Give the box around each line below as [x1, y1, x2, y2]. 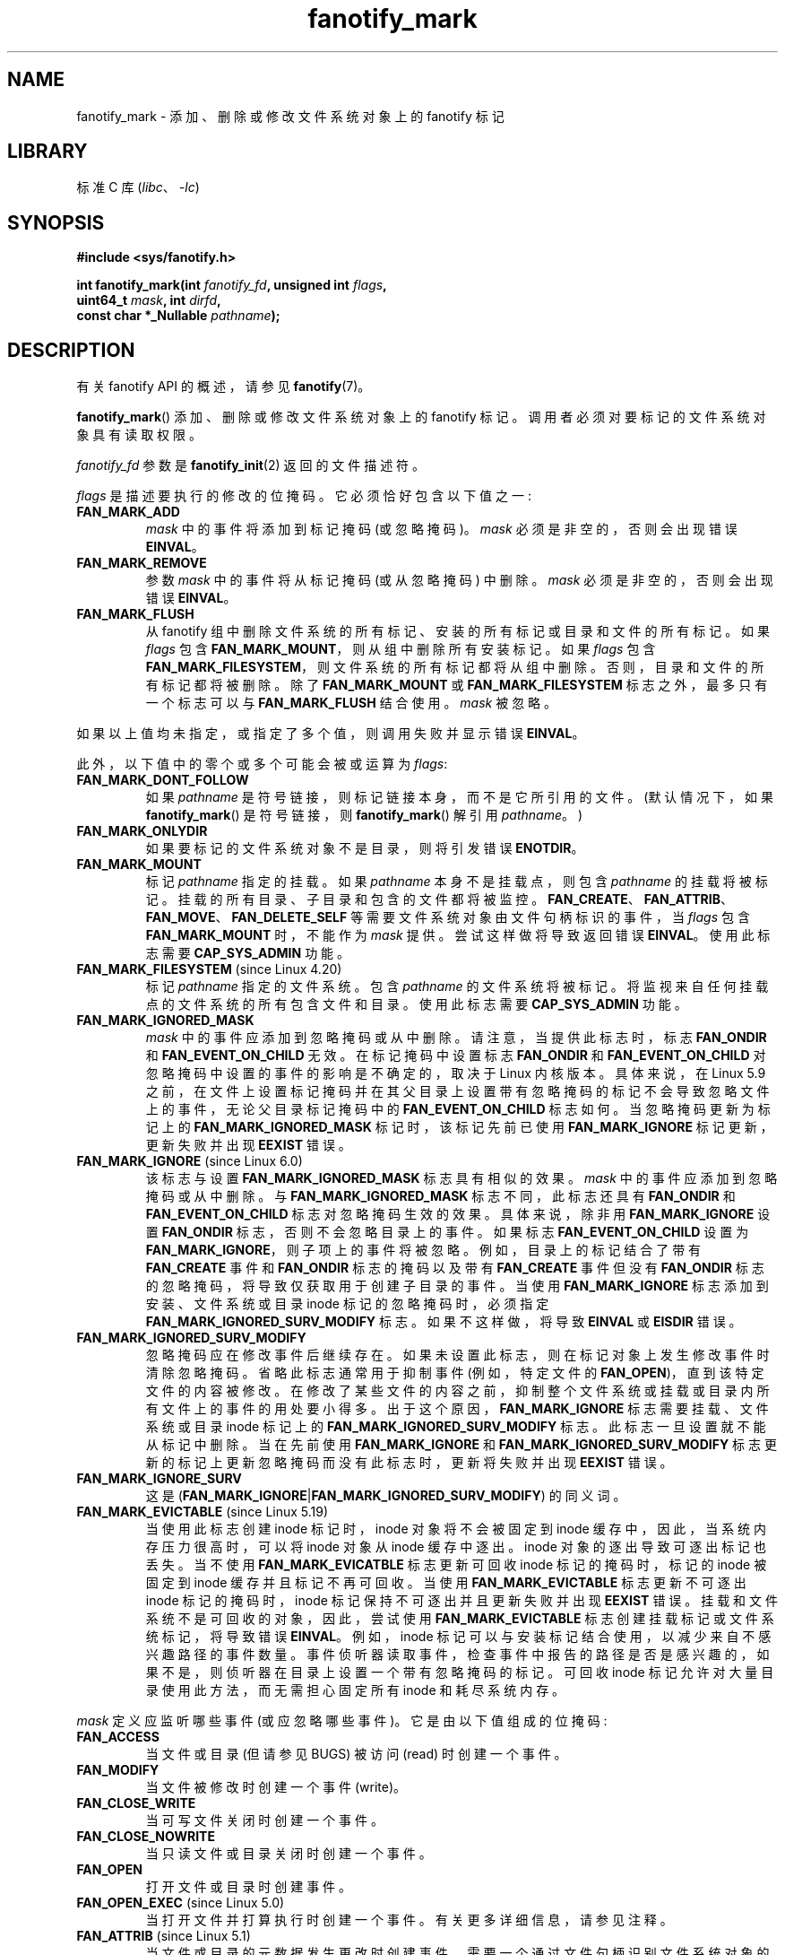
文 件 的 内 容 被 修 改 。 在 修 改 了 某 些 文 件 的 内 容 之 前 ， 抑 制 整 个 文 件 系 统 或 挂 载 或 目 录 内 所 [145, 1383, 770, 1399]
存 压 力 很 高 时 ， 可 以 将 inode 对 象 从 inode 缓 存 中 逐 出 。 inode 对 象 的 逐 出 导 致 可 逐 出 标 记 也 [145, 1539, 767, 1555]
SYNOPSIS [7, 211, 105, 234]
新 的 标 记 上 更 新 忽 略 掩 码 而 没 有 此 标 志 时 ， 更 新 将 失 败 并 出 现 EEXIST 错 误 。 [145, 1455, 673, 1471]
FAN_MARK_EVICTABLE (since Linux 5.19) [76, 1504, 329, 1520]
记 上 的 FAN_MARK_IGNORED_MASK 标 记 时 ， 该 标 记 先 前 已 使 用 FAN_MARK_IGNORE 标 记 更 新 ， [145, 1119, 773, 1135]
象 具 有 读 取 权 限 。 [76, 427, 202, 443]
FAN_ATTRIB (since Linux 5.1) [76, 1928, 251, 1944]
